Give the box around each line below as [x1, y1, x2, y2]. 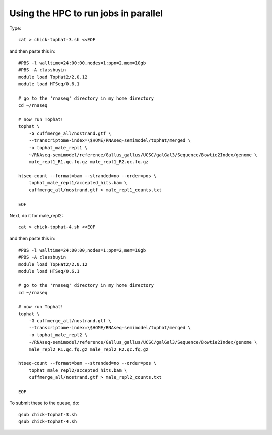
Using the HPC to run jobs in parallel [9, 8, 163, 19]
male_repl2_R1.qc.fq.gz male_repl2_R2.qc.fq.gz [28, 346, 149, 352]
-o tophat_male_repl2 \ [28, 332, 88, 338]
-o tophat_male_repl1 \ [28, 144, 88, 151]
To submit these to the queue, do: [9, 400, 80, 406]
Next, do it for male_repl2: [9, 212, 63, 218]
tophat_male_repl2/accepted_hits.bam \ [28, 367, 127, 373]
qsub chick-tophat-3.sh [18, 412, 77, 417]
